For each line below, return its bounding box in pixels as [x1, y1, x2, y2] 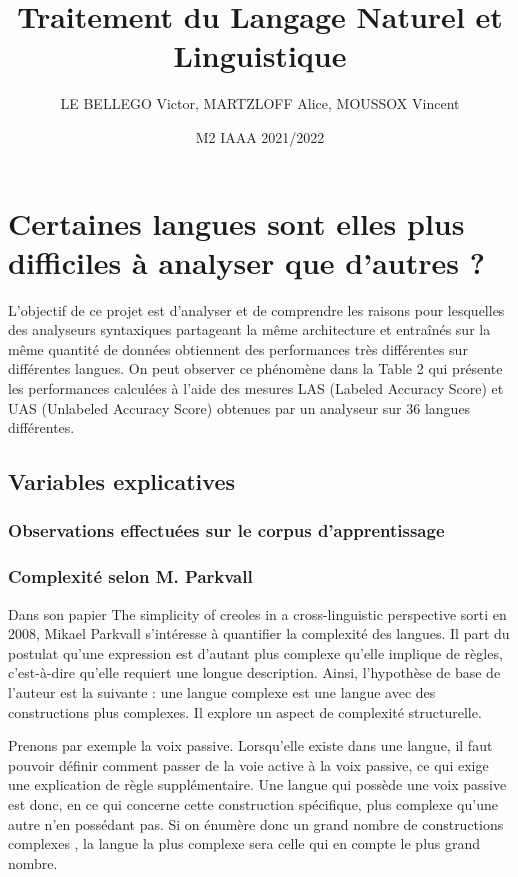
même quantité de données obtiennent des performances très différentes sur [8, 338, 468, 359]
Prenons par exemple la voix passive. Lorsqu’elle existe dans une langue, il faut [8, 735, 493, 756]
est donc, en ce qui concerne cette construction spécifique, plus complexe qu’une [8, 793, 498, 814]
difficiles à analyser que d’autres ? [8, 241, 485, 282]
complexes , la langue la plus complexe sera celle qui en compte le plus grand [8, 833, 481, 854]
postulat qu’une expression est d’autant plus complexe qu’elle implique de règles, [8, 642, 503, 663]
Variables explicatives [8, 466, 235, 497]
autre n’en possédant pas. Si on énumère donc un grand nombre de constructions [8, 813, 504, 834]
